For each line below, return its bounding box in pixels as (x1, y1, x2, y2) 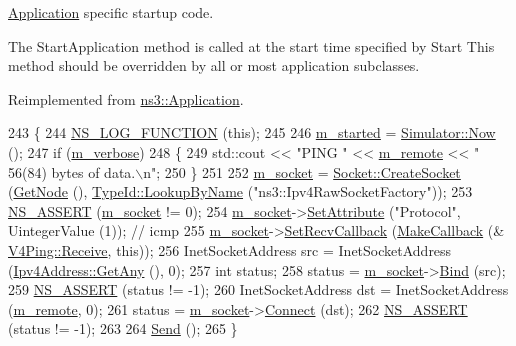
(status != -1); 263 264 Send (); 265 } (8, 318, 238, 339)
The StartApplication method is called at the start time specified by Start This (8, 35, 495, 56)
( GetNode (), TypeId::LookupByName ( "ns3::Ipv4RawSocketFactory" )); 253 (8, 181, 473, 202)
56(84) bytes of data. (8, 161, 136, 182)
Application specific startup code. (8, 2, 214, 22)
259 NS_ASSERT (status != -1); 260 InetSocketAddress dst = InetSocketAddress (8, 279, 509, 300)
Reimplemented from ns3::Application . (8, 88, 244, 109)
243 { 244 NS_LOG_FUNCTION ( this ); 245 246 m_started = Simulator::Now (8, 122, 496, 143)
